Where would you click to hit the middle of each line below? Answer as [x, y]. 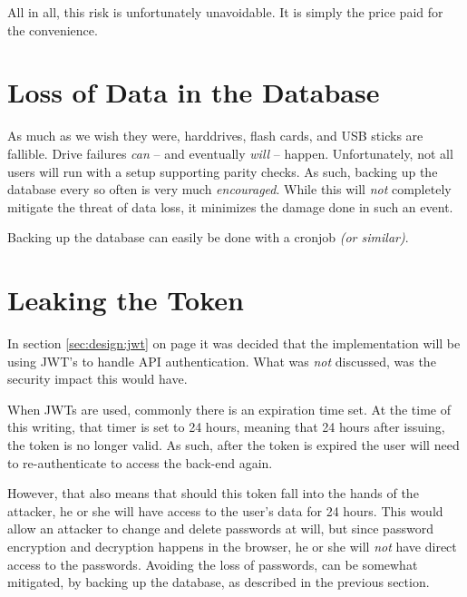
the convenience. [53, 29]
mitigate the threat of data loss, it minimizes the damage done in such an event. [230, 206]
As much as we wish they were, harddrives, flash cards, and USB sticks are [215, 136]
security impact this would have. [97, 379]
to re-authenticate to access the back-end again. [140, 462]
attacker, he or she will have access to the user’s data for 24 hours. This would [225, 510]
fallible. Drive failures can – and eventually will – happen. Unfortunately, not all [230, 153]
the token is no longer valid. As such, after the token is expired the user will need [233, 444]
